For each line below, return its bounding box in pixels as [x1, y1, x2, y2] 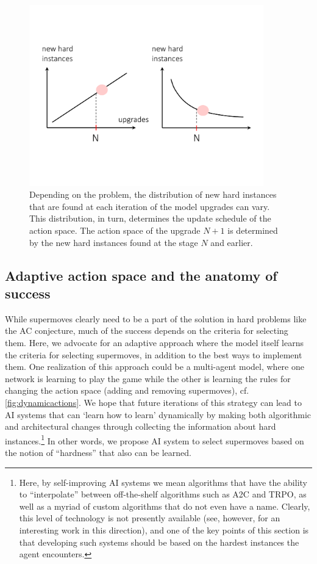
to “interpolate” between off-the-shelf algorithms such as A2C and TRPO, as [19, 488, 307, 501]
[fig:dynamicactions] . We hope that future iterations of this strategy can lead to [5, 396, 302, 408]
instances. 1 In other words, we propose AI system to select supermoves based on [5, 432, 304, 447]
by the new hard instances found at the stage [29, 236, 198, 248]
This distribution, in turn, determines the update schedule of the [29, 212, 271, 225]
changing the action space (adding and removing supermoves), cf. [5, 384, 249, 397]
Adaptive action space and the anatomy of [5, 266, 277, 284]
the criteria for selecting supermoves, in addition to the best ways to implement [5, 348, 302, 361]
